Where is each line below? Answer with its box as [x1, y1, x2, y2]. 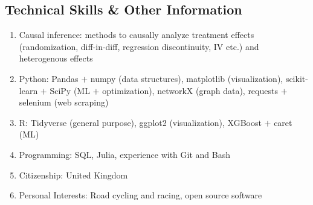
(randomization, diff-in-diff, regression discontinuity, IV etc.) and [19, 40, 259, 52]
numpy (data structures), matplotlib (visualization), [90, 72, 283, 84]
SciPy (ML [50, 84, 90, 96]
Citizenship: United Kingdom [19, 168, 128, 181]
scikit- [285, 72, 308, 84]
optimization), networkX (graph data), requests [102, 84, 278, 96]
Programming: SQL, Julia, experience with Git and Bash [19, 148, 230, 160]
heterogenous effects [19, 52, 93, 65]
